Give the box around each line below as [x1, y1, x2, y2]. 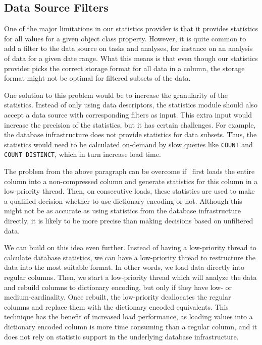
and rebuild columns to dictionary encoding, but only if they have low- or [4, 281, 232, 292]
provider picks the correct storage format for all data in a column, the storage [4, 63, 245, 73]
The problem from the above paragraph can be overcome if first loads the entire [4, 166, 255, 177]
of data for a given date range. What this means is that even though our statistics [4, 52, 258, 63]
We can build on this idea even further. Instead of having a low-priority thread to [4, 242, 256, 253]
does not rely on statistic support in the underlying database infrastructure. [4, 331, 239, 341]
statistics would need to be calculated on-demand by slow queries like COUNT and [4, 139, 253, 149]
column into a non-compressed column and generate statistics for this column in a [4, 176, 258, 186]
